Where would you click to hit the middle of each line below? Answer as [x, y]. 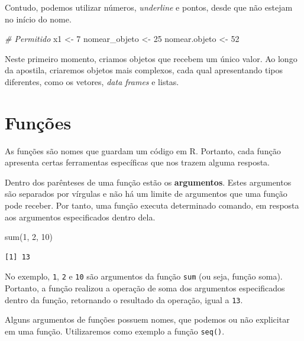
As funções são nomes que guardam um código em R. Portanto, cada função [143, 150]
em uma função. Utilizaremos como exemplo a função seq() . [115, 331]
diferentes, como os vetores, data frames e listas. [92, 81]
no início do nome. [38, 19]
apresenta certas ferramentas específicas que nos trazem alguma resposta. [137, 162]
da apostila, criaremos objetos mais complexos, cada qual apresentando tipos [144, 70]
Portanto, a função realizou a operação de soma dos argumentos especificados [145, 288]
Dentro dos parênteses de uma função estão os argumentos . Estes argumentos [148, 182]
